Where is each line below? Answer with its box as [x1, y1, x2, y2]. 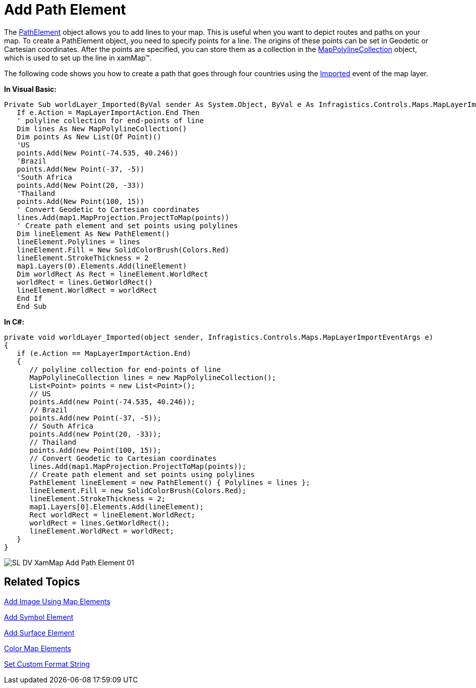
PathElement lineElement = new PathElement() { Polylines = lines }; [29, 478, 310, 487]
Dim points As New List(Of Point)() [17, 132, 161, 141]
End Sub [17, 302, 47, 310]
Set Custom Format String [4, 659, 90, 668]
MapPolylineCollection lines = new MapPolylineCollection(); [29, 373, 276, 382]
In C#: [4, 317, 25, 326]
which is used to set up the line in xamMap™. [4, 53, 152, 62]
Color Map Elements [4, 644, 72, 653]
